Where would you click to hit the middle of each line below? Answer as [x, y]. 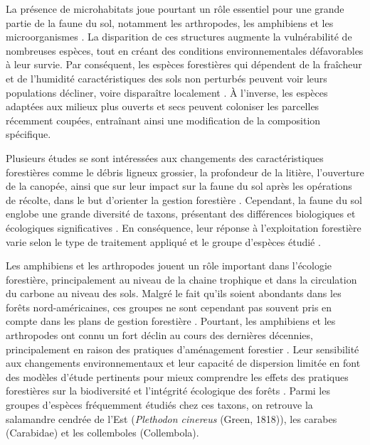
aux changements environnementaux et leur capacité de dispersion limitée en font [183, 363]
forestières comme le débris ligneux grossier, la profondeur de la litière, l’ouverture [185, 172]
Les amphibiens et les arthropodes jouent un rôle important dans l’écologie [169, 266]
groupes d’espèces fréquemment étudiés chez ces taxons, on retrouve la [159, 405]
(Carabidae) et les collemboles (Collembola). [102, 433]
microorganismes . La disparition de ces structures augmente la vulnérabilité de [179, 37]
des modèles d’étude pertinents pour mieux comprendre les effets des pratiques [177, 376]
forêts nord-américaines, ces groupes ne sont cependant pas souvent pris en [169, 307]
